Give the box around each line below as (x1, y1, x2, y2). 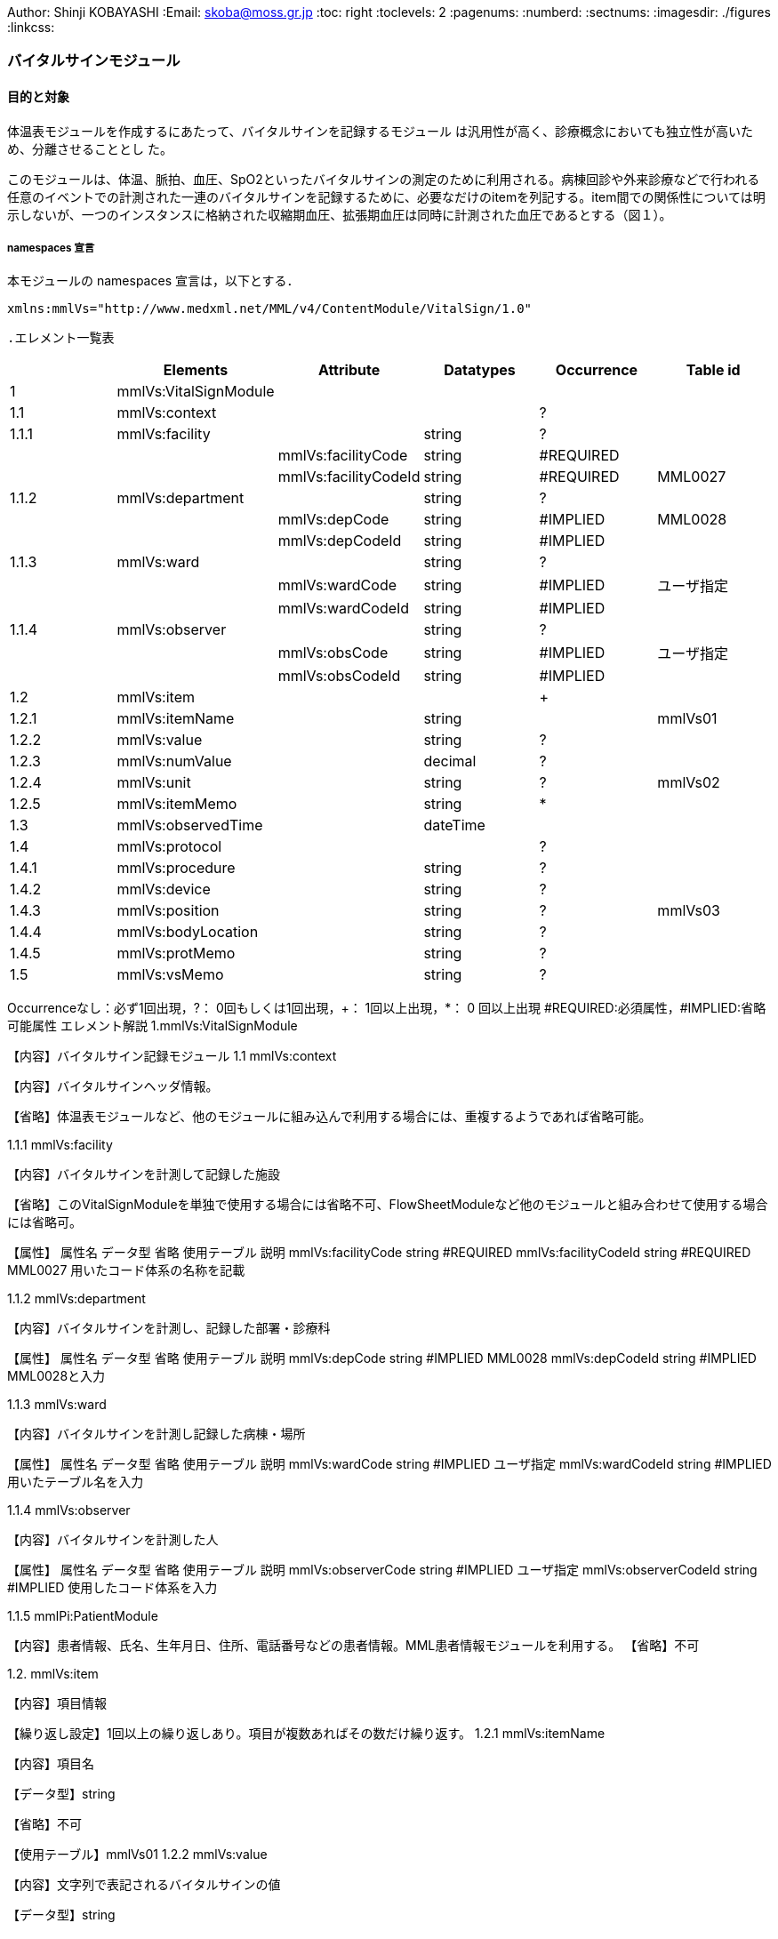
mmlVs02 (657, 773, 720, 792)
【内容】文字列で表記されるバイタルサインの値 (7, 1877, 281, 1893)
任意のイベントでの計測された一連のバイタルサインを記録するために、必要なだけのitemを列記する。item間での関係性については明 (7, 188, 766, 204)
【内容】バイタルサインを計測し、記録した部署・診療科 (7, 1320, 331, 1336)
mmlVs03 (657, 901, 720, 920)
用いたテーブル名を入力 (7, 1474, 144, 1490)
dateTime (423, 816, 485, 835)
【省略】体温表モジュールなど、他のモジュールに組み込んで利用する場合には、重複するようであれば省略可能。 (7, 1109, 652, 1125)
